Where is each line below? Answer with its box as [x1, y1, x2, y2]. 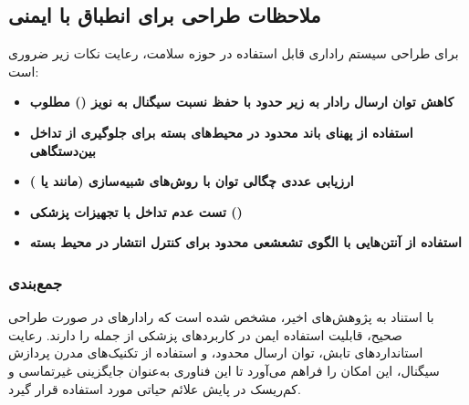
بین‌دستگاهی [29, 140, 96, 160]
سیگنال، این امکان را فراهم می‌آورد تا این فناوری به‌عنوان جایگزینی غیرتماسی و [8, 360, 440, 379]
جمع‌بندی [8, 271, 63, 294]
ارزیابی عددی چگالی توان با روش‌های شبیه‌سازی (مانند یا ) [29, 171, 354, 191]
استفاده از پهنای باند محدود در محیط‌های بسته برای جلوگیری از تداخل [29, 122, 413, 141]
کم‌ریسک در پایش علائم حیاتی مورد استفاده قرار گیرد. [8, 379, 301, 398]
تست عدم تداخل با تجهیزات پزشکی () [29, 202, 243, 221]
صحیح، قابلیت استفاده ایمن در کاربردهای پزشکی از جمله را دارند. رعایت [8, 325, 402, 344]
